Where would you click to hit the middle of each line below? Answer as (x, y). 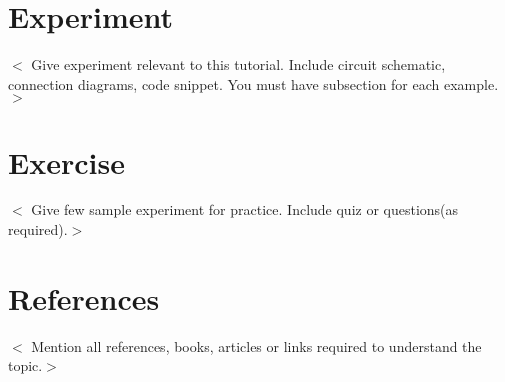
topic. (25, 365)
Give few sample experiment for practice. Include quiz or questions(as (245, 209)
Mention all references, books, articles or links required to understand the (256, 345)
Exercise (66, 161)
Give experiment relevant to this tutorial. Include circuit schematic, (238, 64)
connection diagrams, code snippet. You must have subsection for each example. (253, 83)
